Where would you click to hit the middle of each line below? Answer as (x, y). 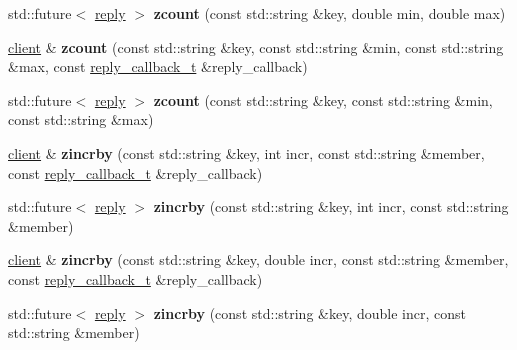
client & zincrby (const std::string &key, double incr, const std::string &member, (258, 259)
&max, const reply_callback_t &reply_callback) (158, 66)
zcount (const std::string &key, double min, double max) (329, 13)
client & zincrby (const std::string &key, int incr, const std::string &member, (246, 152)
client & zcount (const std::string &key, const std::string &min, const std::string (256, 46)
